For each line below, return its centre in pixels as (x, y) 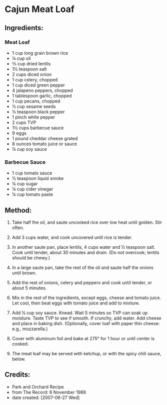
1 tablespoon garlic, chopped (42, 95)
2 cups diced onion (32, 74)
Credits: (17, 375)
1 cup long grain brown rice (40, 53)
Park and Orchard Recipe (38, 387)
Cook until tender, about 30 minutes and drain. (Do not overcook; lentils (85, 252)
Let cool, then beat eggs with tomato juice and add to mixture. (76, 303)
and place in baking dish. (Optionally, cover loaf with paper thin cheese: (86, 323)
